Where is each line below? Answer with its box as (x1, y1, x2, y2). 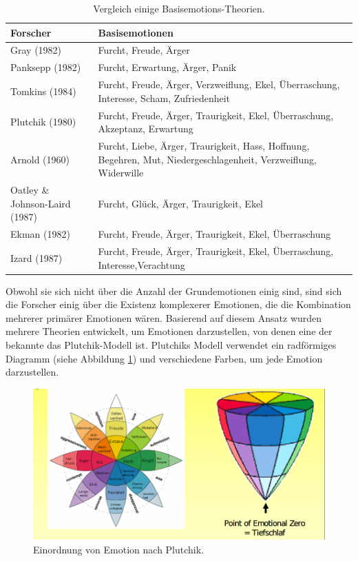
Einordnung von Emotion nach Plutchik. (33, 542, 204, 556)
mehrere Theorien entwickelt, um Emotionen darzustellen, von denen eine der (6, 324, 333, 338)
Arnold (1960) (10, 152, 70, 166)
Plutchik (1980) (10, 114, 76, 129)
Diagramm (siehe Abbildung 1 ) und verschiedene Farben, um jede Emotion (6, 351, 323, 365)
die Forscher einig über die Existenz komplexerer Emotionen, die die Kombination (6, 297, 351, 312)
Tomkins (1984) (10, 83, 76, 98)
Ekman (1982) (10, 227, 70, 241)
